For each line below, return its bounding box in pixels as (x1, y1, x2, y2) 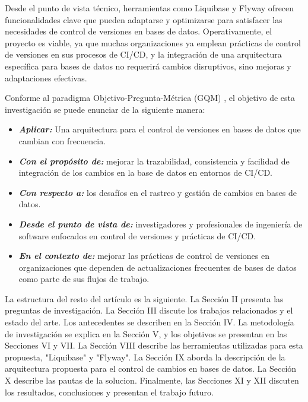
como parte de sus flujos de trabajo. (18, 273, 150, 285)
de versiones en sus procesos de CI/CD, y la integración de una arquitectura (5, 48, 282, 61)
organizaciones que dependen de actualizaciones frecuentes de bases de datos (18, 261, 297, 273)
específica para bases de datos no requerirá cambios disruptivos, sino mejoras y (5, 59, 291, 72)
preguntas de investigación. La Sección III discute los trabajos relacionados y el (5, 304, 293, 316)
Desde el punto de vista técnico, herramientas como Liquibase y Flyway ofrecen (5, 2, 294, 14)
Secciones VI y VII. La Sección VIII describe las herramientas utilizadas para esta (5, 339, 303, 352)
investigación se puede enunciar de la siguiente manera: (5, 103, 205, 115)
